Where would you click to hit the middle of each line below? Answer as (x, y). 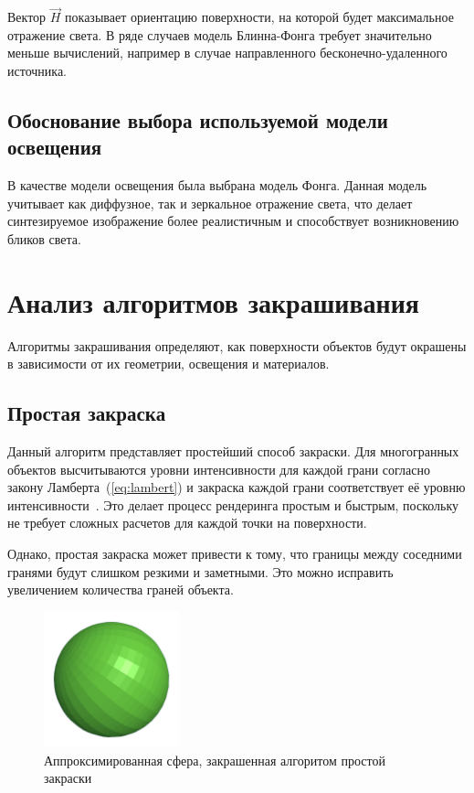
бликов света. (44, 238)
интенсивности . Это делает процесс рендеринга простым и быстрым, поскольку (233, 504)
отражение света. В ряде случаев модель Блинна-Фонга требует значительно (220, 34)
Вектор (27, 17)
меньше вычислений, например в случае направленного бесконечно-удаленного (227, 53)
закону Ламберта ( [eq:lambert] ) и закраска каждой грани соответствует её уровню (237, 487)
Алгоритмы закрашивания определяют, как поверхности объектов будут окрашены (237, 345)
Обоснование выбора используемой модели (198, 119)
